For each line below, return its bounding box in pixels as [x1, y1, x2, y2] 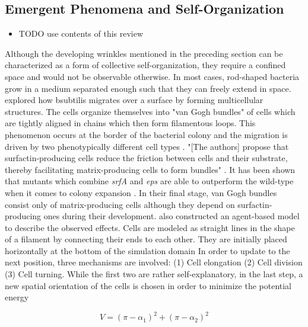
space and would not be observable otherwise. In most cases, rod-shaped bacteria [5, 70, 300, 82]
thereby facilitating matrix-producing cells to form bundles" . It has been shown [5, 163, 296, 175]
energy [5, 291, 29, 303]
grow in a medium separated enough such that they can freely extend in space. [5, 82, 291, 94]
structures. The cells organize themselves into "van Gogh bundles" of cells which [5, 105, 296, 117]
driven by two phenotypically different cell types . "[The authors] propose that [5, 140, 289, 152]
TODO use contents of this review [18, 27, 144, 40]
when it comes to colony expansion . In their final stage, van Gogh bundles [5, 186, 277, 198]
